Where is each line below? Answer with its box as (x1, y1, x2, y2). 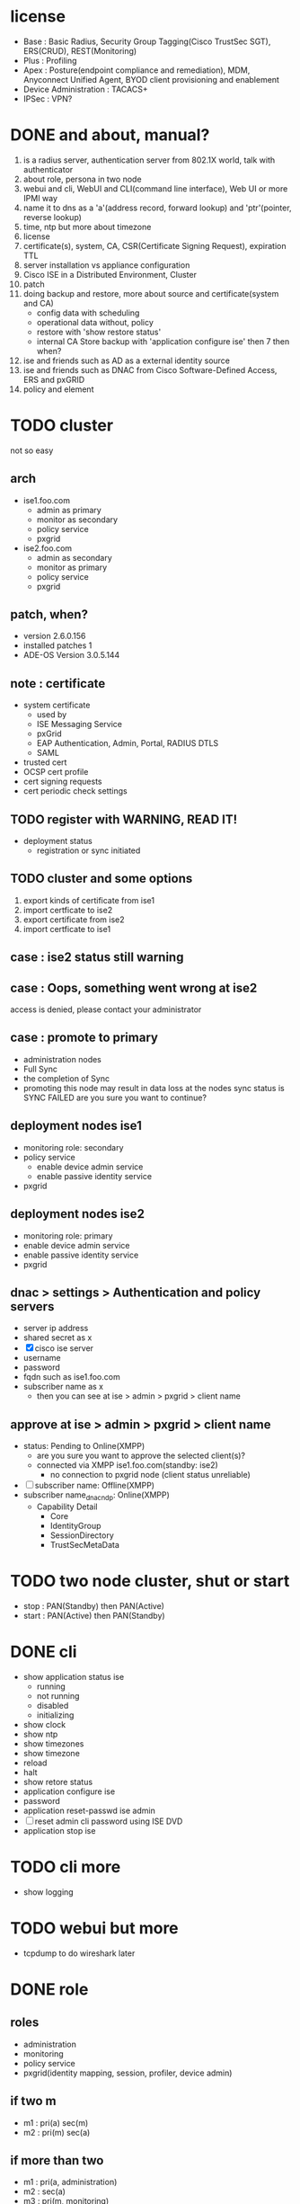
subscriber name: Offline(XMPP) (34, 1480, 155, 1491)
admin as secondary (36, 552, 113, 563)
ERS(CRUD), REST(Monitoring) (22, 45, 137, 56)
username (22, 1353, 61, 1364)
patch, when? (10, 607, 89, 622)
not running (36, 1690, 80, 1701)
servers (10, 1299, 55, 1314)
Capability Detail (36, 1501, 98, 1512)
